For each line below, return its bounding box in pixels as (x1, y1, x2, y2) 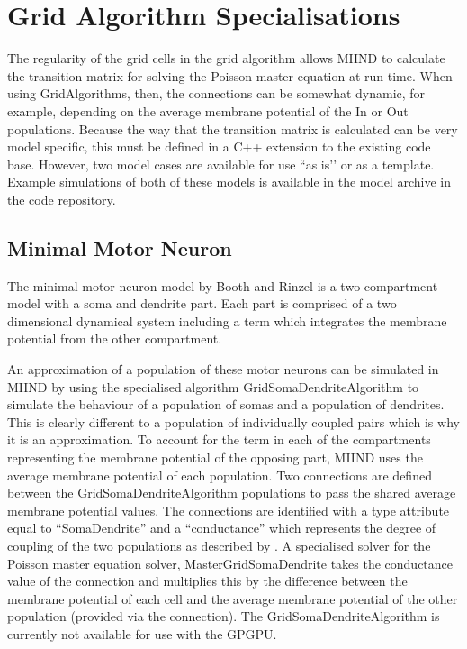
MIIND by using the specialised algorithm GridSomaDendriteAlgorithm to (7, 377, 419, 396)
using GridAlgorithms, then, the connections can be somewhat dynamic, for (7, 84, 426, 103)
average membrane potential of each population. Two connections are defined (7, 465, 432, 484)
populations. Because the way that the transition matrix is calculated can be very (7, 119, 458, 138)
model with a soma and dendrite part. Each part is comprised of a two (7, 294, 397, 313)
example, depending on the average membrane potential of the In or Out (7, 101, 409, 120)
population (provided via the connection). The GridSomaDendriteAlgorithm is (7, 607, 440, 626)
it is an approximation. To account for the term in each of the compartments (7, 430, 431, 449)
